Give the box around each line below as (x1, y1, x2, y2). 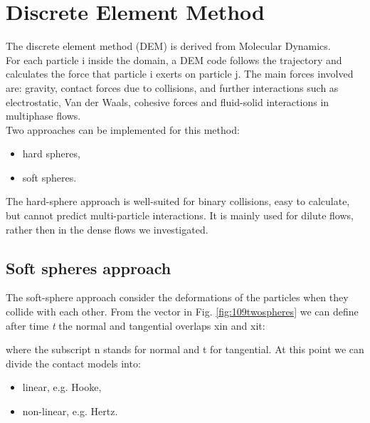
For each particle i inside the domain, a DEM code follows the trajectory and (6, 52, 342, 67)
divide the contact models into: (6, 355, 141, 370)
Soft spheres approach (6, 256, 171, 278)
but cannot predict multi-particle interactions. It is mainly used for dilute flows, (6, 208, 354, 223)
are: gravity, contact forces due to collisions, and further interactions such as (6, 80, 339, 95)
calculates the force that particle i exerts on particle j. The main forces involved (6, 66, 354, 81)
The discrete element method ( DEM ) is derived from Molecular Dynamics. (6, 38, 331, 53)
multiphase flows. (6, 108, 81, 123)
